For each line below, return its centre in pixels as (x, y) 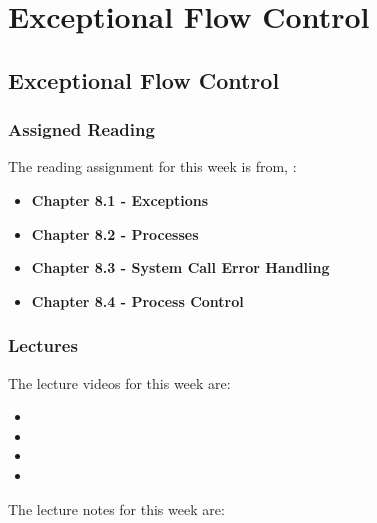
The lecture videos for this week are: (119, 382)
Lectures (43, 345)
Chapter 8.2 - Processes (115, 233)
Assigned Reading (81, 129)
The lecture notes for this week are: (116, 508)
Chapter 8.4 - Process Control (137, 300)
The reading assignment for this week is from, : (152, 166)
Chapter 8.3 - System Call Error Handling (180, 267)
